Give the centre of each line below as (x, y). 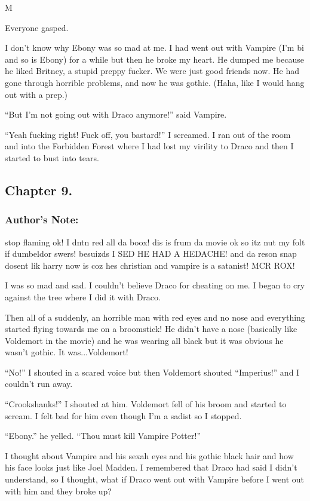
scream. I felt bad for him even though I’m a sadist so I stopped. (123, 415)
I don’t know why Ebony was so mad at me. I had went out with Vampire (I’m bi (154, 47)
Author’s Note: (42, 219)
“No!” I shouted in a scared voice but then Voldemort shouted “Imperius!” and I (152, 372)
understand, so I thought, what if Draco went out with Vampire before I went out (155, 479)
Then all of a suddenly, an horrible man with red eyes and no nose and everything (155, 317)
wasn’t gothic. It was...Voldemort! (67, 352)
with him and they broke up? (58, 491)
